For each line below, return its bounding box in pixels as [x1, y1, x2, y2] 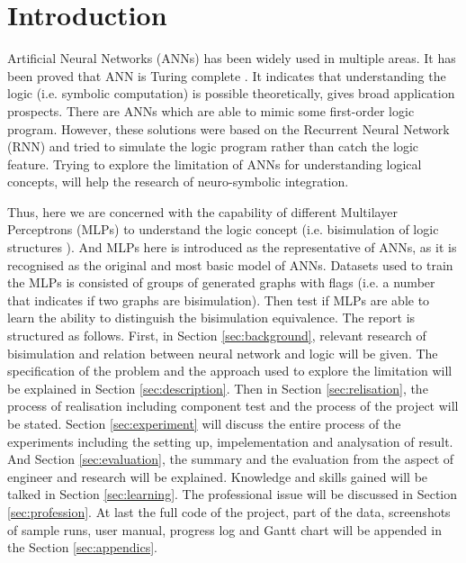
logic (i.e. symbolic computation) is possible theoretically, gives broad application [7, 84, 455, 103]
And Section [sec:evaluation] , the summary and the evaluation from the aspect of [7, 449, 454, 468]
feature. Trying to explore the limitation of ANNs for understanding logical [7, 154, 422, 173]
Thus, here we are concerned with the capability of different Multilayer [7, 202, 398, 221]
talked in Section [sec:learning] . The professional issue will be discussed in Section [7, 485, 458, 504]
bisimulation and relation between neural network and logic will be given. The [7, 343, 438, 362]
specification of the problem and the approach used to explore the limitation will [7, 361, 453, 380]
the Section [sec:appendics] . [7, 538, 158, 557]
